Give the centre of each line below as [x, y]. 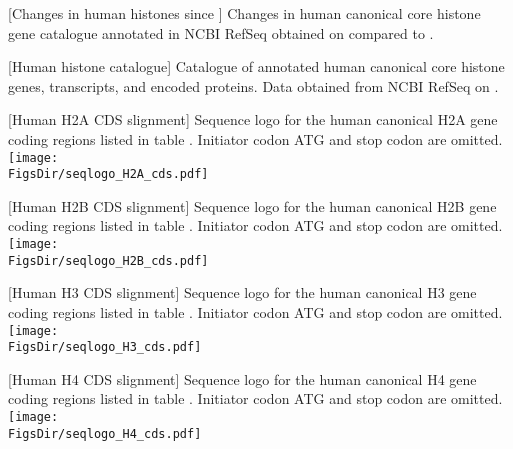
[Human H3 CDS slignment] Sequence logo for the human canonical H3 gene [242, 292]
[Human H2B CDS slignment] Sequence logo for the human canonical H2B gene [252, 205]
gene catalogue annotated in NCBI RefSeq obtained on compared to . [221, 32]
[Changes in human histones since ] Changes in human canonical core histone [244, 13]
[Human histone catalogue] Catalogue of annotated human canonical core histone [256, 66]
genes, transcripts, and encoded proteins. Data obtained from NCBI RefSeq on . [253, 85]
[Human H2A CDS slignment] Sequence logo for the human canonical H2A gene [253, 119]
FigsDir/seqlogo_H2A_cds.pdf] [108, 174]
